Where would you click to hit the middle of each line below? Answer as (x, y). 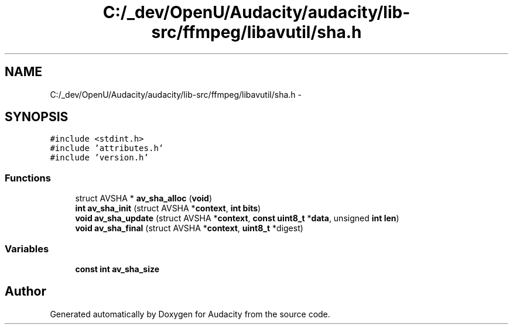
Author (25, 292)
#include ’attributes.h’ (107, 148)
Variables (27, 249)
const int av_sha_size (117, 269)
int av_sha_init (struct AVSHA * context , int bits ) (168, 208)
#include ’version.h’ (99, 158)
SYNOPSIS (37, 117)
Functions (28, 178)
